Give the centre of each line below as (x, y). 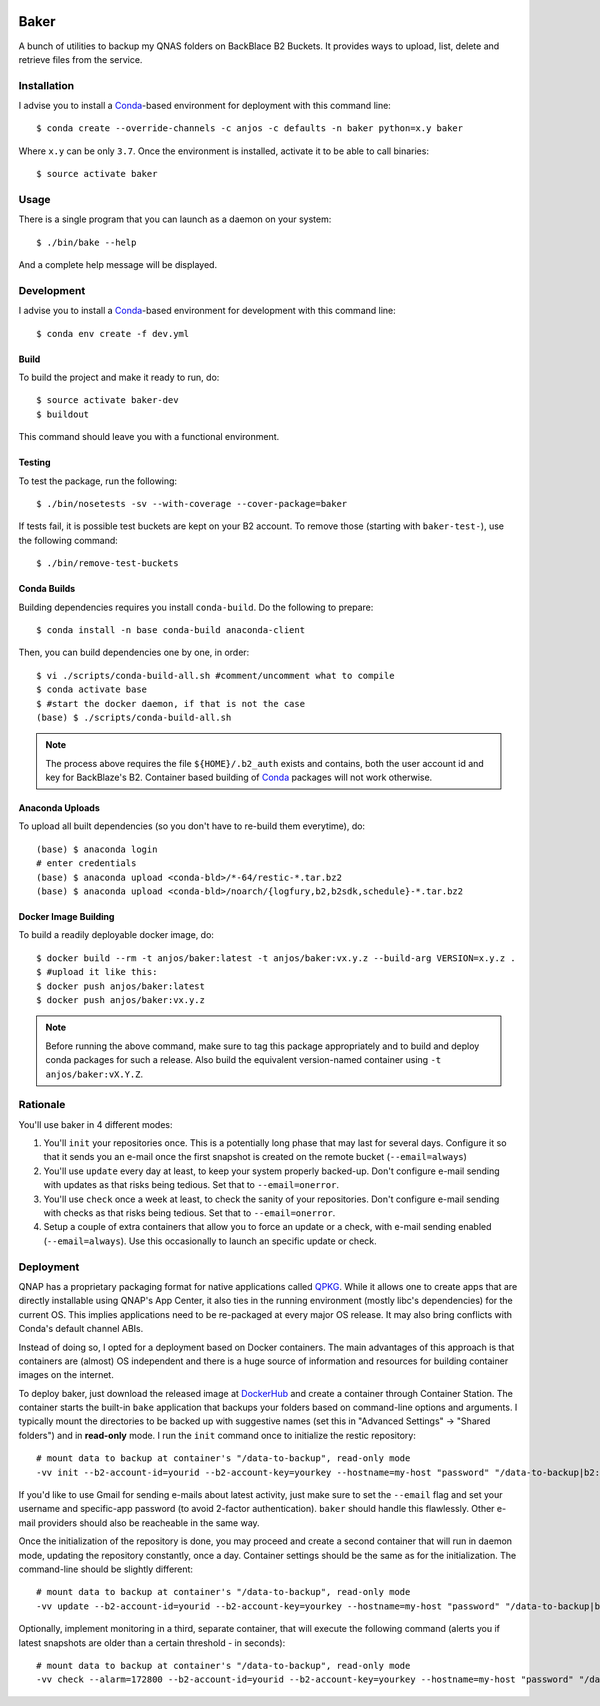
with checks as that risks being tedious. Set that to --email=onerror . (189, 1213)
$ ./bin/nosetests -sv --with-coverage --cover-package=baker (192, 504)
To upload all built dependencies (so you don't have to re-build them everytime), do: (191, 826)
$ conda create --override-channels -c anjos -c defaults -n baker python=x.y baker (250, 128)
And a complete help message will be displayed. (118, 265)
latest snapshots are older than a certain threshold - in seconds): (152, 1642)
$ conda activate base (92, 689)
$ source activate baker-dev (107, 400)
